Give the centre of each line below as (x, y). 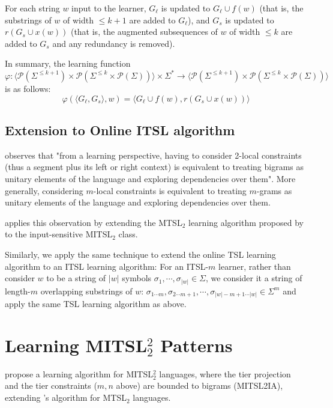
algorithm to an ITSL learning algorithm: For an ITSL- (107, 266)
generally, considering (44, 190)
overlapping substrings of (86, 291)
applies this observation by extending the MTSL (94, 222)
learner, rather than (255, 266)
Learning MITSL (76, 345)
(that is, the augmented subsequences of (144, 32)
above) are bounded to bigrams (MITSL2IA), (199, 385)
